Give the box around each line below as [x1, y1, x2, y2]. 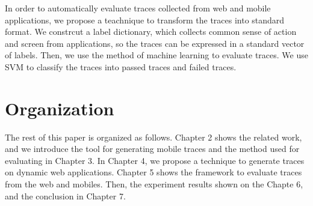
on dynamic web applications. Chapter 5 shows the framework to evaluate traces [5, 166, 302, 178]
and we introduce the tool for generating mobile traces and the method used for [5, 142, 300, 155]
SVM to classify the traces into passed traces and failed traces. [5, 60, 237, 73]
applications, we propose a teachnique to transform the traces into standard [5, 13, 285, 26]
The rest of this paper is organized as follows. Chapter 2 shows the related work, [5, 130, 302, 143]
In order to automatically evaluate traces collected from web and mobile [5, 2, 271, 14]
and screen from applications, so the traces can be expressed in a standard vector [5, 37, 305, 49]
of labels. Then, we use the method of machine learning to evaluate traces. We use [5, 49, 308, 61]
